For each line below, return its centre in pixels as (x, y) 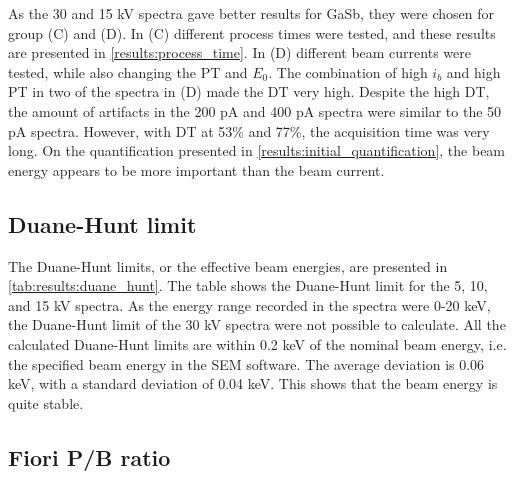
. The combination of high (348, 71)
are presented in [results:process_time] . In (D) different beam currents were (239, 52)
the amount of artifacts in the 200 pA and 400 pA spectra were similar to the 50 (255, 110)
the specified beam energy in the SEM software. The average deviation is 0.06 (246, 363)
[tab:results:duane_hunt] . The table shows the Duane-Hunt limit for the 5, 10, (248, 285)
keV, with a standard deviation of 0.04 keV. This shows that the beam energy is (253, 383)
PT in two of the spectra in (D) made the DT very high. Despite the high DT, (249, 91)
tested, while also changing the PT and (128, 71)
